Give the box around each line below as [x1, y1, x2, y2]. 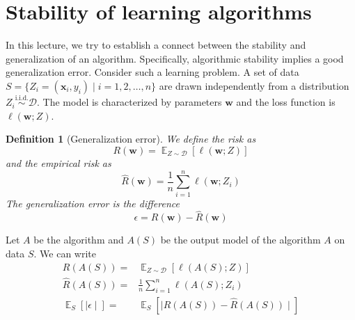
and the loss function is [236, 95, 336, 109]
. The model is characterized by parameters [37, 95, 222, 109]
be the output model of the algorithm [160, 232, 321, 247]
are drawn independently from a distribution [159, 78, 349, 93]
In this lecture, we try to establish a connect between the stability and [6, 38, 306, 52]
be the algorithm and [33, 232, 124, 247]
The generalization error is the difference [6, 195, 180, 210]
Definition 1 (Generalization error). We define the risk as [6, 131, 256, 146]
